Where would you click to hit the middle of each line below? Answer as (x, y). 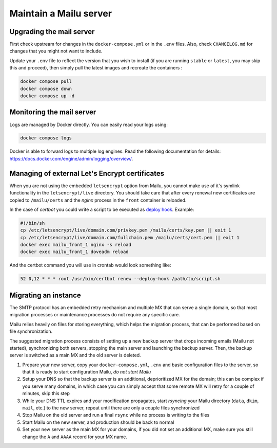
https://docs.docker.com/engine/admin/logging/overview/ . (71, 158)
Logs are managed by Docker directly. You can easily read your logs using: (88, 124)
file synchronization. (31, 331)
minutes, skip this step (46, 393)
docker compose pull (46, 82)
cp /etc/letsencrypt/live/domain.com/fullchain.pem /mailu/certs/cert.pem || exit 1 (130, 237)
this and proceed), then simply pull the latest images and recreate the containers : (96, 68)
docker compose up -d (47, 96)
